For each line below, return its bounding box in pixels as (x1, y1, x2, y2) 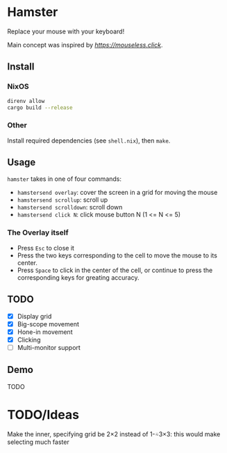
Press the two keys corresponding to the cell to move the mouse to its (17, 251, 217, 260)
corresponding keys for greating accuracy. (17, 273, 140, 282)
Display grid (17, 312, 52, 320)
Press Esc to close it (17, 244, 75, 252)
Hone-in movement (17, 328, 73, 336)
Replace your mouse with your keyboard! (7, 27, 125, 35)
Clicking (17, 335, 41, 344)
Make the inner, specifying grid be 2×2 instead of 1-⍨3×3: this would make (7, 429, 221, 438)
